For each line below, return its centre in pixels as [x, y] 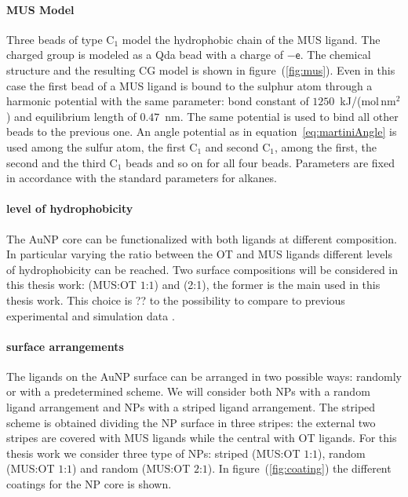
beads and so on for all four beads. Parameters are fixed [260, 162]
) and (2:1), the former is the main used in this [267, 285]
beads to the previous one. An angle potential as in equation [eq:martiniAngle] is [202, 132]
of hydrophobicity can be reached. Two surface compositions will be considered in [202, 269]
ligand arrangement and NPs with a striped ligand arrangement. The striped [191, 407]
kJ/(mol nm [368, 101]
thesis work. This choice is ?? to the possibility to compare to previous [176, 300]
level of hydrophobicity [70, 208]
